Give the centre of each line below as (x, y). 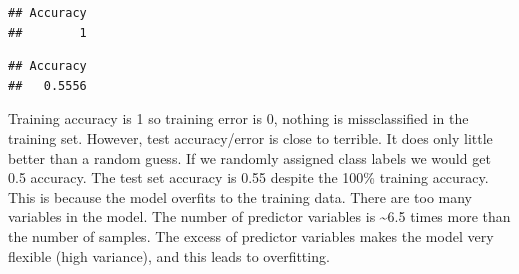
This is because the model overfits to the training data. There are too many (240, 196)
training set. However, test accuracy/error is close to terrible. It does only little (250, 137)
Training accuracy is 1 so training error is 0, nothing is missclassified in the (238, 118)
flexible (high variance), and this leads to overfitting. (169, 255)
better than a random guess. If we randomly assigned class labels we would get (249, 157)
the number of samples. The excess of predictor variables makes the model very (251, 235)
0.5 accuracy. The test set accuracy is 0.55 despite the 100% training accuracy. (248, 177)
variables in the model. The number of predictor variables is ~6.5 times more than (259, 216)
